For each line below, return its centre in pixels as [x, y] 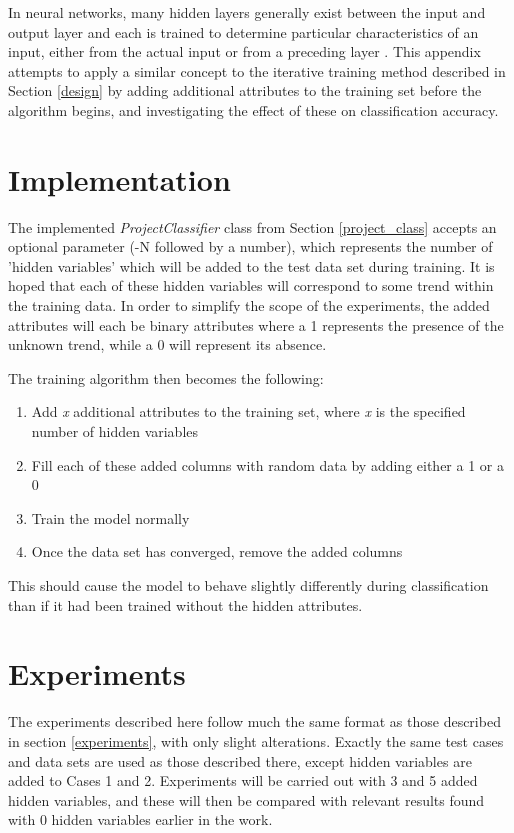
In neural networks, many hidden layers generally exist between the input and [247, 12]
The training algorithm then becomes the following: [166, 377]
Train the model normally [110, 517]
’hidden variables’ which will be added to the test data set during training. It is [251, 265]
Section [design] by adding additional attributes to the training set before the [245, 90]
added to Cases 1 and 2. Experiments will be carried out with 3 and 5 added [243, 780]
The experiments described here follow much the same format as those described [254, 721]
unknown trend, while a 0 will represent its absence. [167, 344]
